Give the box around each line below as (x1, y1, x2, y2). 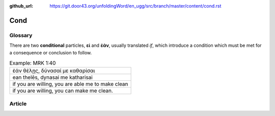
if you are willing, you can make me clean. (12, 87, 113, 94)
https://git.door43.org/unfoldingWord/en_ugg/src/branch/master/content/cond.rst (49, 3, 222, 9)
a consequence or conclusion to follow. (9, 49, 92, 55)
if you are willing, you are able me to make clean (12, 80, 128, 88)
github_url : (9, 3, 33, 9)
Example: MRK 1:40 (9, 60, 56, 67)
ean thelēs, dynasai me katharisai (12, 74, 93, 81)
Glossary (9, 32, 33, 39)
